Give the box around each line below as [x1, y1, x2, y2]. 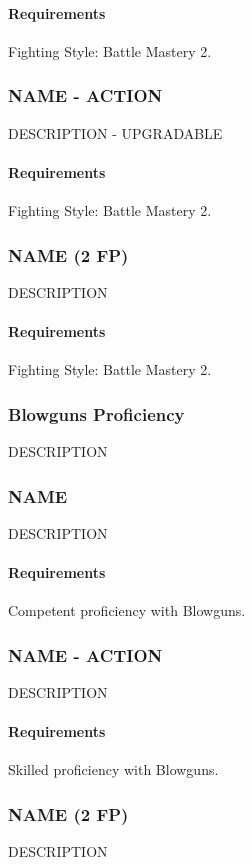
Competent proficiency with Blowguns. [8, 600, 246, 621]
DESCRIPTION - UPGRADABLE [8, 122, 223, 143]
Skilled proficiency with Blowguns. [8, 759, 219, 780]
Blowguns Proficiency [8, 401, 185, 426]
